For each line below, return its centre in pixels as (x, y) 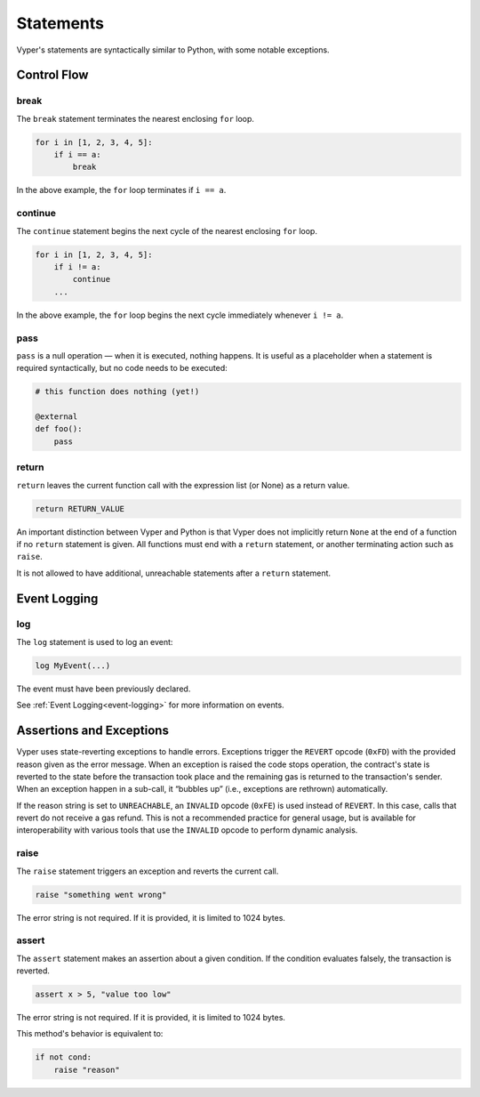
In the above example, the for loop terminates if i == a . (121, 190)
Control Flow (52, 75)
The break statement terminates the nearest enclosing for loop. (136, 118)
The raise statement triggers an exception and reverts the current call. (148, 871)
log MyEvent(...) (73, 665)
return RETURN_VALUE (80, 508)
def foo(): (59, 429)
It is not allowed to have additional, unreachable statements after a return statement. (174, 573)
